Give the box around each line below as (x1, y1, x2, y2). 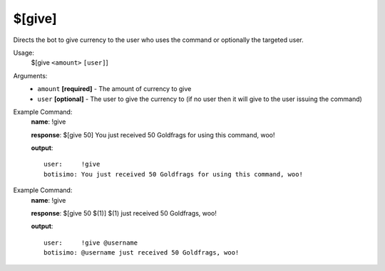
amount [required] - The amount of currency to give (37, 85, 192, 93)
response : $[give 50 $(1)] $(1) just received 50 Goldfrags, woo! (31, 209, 217, 218)
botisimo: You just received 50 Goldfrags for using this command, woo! (43, 170, 303, 178)
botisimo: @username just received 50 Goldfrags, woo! (43, 249, 240, 257)
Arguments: (13, 71, 48, 80)
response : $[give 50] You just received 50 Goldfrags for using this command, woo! (31, 130, 275, 139)
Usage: (13, 48, 35, 57)
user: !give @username (43, 238, 138, 247)
